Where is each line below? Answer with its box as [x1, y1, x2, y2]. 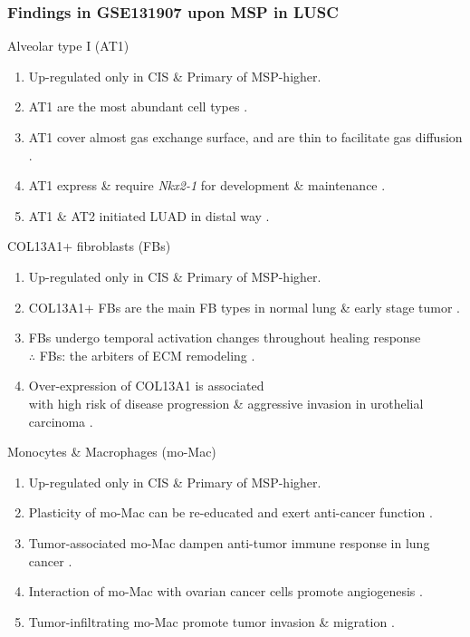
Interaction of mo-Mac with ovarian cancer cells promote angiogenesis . [28, 582, 423, 601]
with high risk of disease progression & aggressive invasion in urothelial [28, 393, 424, 412]
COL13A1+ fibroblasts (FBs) [7, 236, 171, 256]
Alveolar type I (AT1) [7, 36, 129, 55]
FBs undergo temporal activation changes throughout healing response [28, 328, 421, 347]
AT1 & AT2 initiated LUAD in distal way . [28, 206, 270, 225]
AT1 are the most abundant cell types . [28, 97, 248, 116]
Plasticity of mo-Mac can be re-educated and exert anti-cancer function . [28, 503, 433, 522]
